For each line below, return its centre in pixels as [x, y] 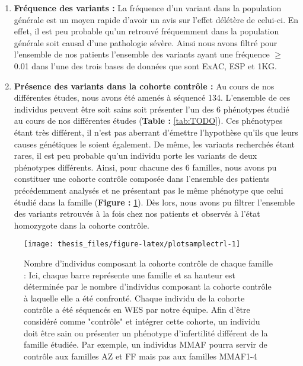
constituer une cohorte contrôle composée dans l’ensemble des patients [142, 179]
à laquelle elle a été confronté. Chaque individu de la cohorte [134, 298]
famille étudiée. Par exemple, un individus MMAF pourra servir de [146, 344]
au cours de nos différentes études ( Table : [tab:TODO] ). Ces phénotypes [148, 121]
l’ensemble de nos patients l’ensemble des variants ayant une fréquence [142, 54]
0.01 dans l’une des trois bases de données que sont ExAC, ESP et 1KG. [145, 65]
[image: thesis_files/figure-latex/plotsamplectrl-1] [132, 244]
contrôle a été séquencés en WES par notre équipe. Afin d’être [137, 309]
